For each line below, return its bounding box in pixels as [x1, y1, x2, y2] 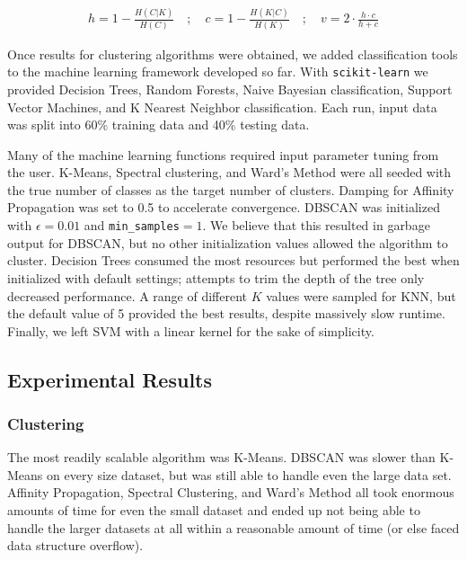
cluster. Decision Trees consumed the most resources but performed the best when [7, 251, 460, 270]
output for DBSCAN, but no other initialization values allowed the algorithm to [7, 233, 448, 252]
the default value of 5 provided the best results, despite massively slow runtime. [7, 304, 445, 323]
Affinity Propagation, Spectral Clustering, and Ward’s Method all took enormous [7, 483, 454, 502]
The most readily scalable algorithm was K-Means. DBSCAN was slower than [7, 448, 436, 467]
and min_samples [84, 216, 180, 235]
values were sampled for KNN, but [266, 286, 456, 305]
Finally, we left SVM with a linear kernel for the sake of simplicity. [7, 321, 374, 340]
